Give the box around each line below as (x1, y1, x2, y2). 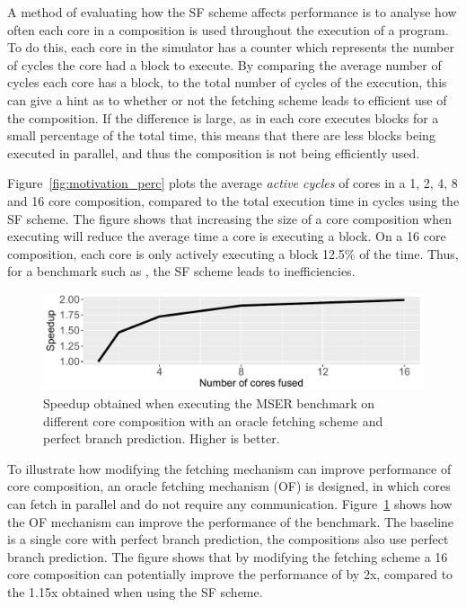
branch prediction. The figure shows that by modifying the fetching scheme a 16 (7, 547, 448, 566)
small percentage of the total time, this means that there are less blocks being (7, 126, 435, 145)
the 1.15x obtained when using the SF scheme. (7, 582, 263, 601)
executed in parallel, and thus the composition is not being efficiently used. (7, 143, 420, 162)
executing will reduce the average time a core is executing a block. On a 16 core (7, 227, 446, 245)
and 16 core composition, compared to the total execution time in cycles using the (7, 191, 460, 210)
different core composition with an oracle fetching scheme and (43, 411, 383, 430)
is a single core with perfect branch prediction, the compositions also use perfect (7, 530, 449, 549)
